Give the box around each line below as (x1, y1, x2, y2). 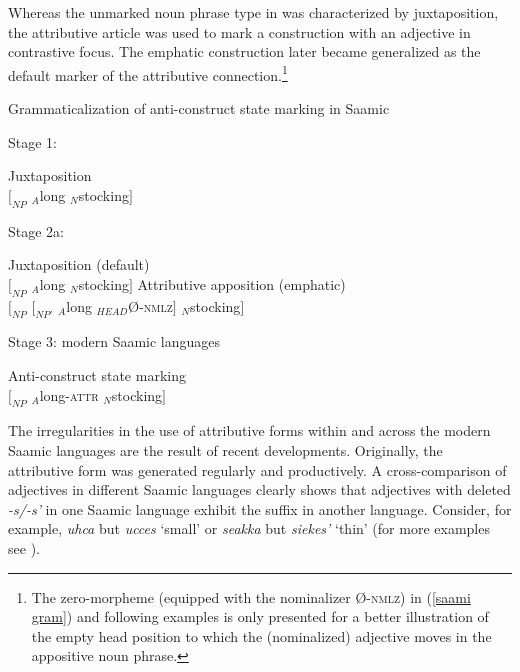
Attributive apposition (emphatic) (137, 273, 346, 294)
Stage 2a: (8, 220, 64, 241)
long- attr (39, 384, 99, 405)
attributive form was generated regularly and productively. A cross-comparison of (8, 459, 507, 480)
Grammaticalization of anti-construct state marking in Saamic (8, 98, 390, 119)
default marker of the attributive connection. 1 (8, 61, 288, 85)
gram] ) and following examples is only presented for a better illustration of (31, 606, 489, 627)
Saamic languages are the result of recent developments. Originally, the (8, 439, 443, 460)
